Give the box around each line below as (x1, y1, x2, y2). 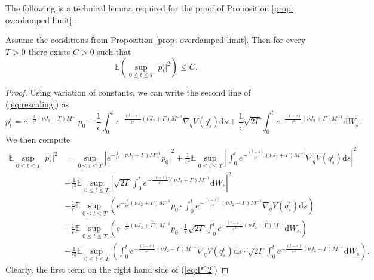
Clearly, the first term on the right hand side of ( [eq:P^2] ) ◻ (5, 263, 229, 275)
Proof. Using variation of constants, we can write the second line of (5, 86, 251, 99)
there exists (28, 45, 70, 57)
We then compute (5, 133, 70, 145)
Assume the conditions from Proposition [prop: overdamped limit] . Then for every (5, 33, 306, 46)
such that (97, 45, 131, 57)
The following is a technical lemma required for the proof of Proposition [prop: (5, 2, 293, 14)
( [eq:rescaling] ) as (5, 97, 69, 110)
